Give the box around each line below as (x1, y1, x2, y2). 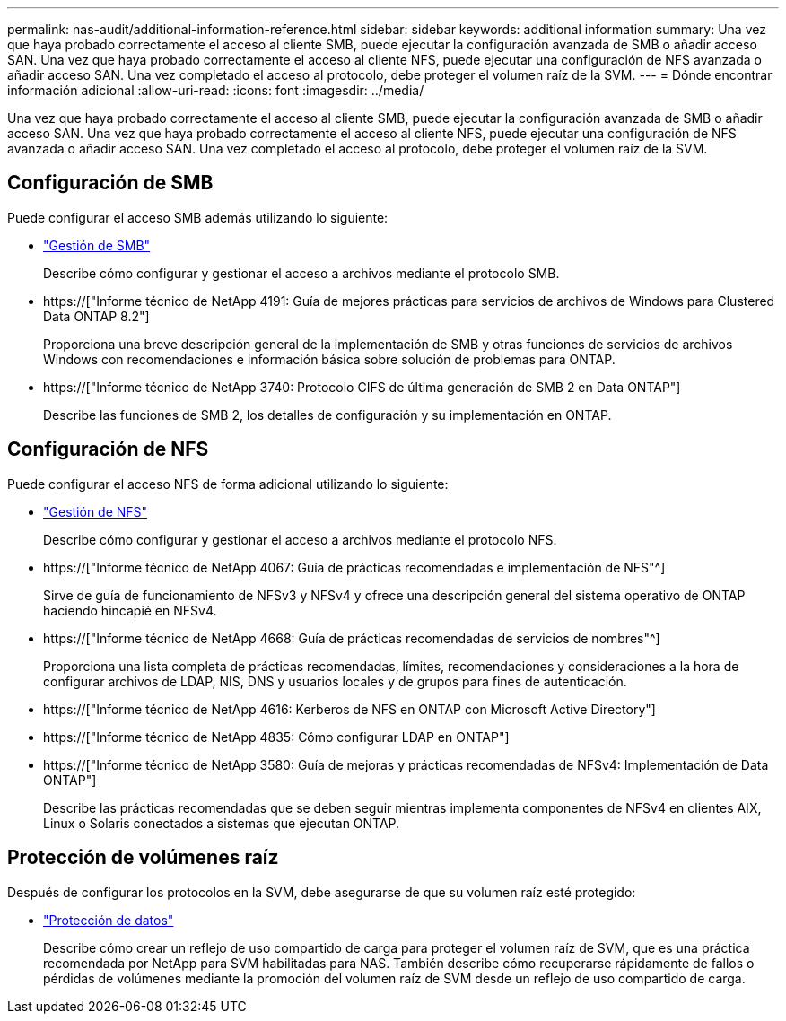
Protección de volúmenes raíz (7, 846, 279, 869)
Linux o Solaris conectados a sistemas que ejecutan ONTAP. (43, 815, 400, 831)
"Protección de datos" (43, 912, 174, 928)
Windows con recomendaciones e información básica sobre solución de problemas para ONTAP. (43, 351, 616, 367)
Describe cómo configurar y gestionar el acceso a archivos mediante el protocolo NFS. (43, 531, 557, 547)
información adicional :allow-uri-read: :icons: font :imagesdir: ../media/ (7, 83, 424, 98)
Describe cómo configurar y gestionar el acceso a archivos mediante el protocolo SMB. (43, 265, 560, 281)
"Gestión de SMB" (43, 237, 151, 253)
